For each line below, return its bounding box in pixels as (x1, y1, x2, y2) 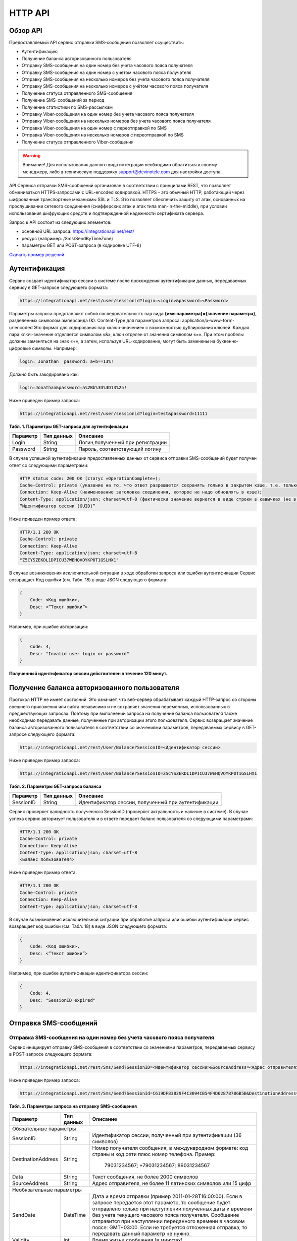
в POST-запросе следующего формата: (9, 1051, 93, 1057)
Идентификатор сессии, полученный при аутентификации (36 (92, 1132, 242, 1139)
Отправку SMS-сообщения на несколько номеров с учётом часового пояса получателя (21, 83, 208, 89)
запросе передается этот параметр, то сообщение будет (92, 1199, 231, 1206)
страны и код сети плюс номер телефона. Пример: (92, 1151, 216, 1158)
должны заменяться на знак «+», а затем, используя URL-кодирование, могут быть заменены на (9, 338, 215, 345)
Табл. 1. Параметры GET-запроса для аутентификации (9, 423, 128, 429)
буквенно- (216, 338, 239, 345)
